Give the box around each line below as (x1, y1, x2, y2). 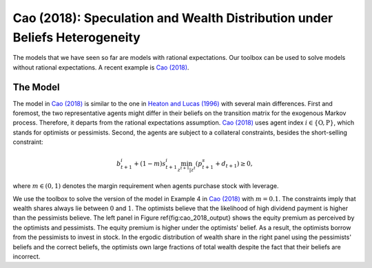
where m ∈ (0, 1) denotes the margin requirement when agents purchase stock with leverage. (12, 182, 279, 190)
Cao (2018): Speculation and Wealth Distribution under (12, 10, 333, 25)
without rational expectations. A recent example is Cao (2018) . (12, 63, 189, 72)
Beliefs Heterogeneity (12, 30, 141, 45)
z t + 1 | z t (177, 165, 196, 174)
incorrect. (12, 252, 41, 260)
